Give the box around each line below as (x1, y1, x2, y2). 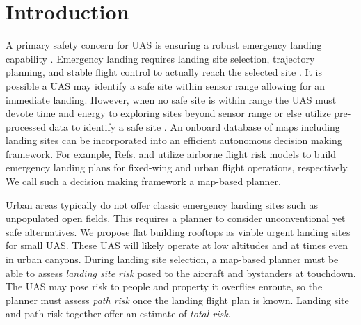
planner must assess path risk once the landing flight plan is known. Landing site (6, 292, 349, 307)
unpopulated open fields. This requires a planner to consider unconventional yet (6, 211, 346, 225)
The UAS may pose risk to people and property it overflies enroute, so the (6, 279, 323, 294)
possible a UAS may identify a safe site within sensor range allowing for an (6, 78, 326, 93)
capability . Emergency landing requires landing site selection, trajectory (6, 51, 315, 65)
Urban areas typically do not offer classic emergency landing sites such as (6, 197, 319, 212)
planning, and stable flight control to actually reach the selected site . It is (6, 65, 322, 79)
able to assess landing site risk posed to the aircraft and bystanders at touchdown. (6, 265, 356, 280)
